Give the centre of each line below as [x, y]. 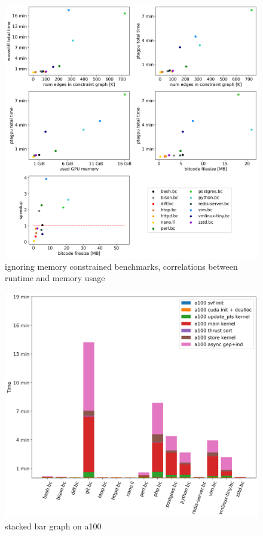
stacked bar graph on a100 [53, 526]
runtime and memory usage [55, 278]
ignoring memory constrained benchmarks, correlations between [121, 266]
